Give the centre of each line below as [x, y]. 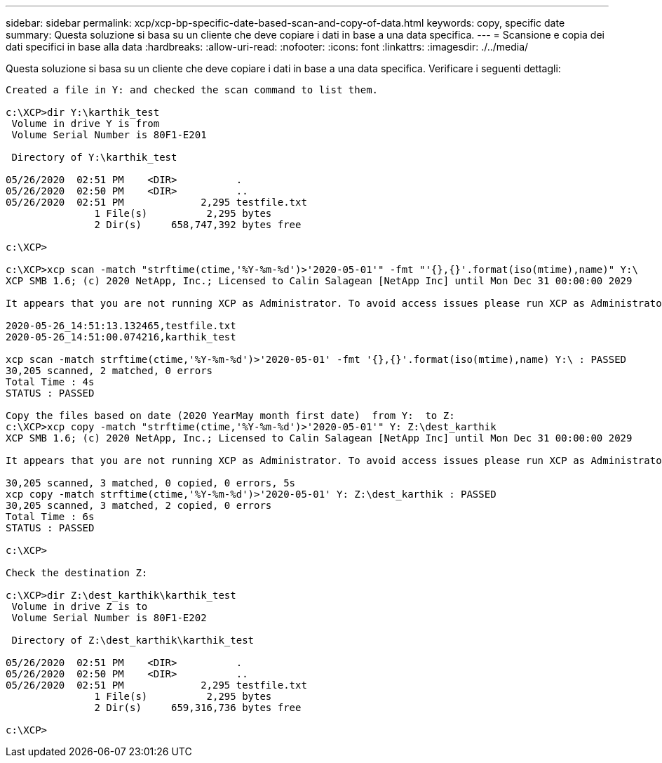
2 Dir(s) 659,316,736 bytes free [198, 708]
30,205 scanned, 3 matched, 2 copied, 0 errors [139, 505]
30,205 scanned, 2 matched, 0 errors [109, 371]
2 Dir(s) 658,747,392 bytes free [198, 225]
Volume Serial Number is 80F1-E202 [109, 618]
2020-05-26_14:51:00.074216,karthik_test [121, 337]
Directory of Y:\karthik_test [94, 157]
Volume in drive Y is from [86, 124]
